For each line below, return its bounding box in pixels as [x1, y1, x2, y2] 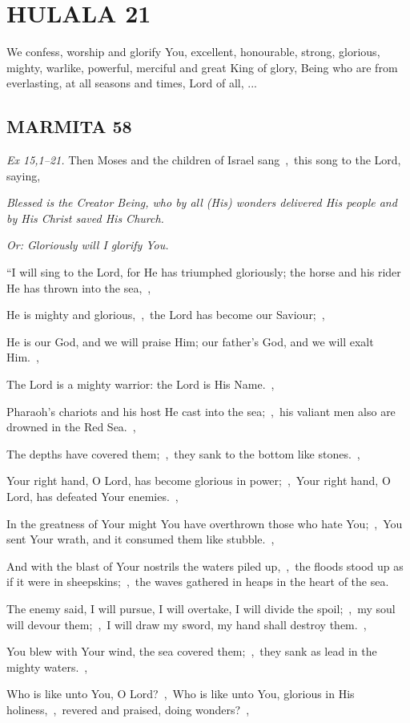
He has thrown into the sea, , [6, 279, 151, 296]
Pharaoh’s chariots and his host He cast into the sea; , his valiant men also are [6, 402, 396, 419]
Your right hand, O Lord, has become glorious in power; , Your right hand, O [6, 472, 391, 489]
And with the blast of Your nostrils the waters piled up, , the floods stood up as [6, 557, 404, 574]
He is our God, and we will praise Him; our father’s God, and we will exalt [6, 333, 374, 349]
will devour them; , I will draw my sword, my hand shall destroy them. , [6, 616, 367, 632]
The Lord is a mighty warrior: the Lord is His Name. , [6, 376, 275, 393]
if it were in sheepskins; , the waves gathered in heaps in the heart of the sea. [6, 573, 389, 590]
